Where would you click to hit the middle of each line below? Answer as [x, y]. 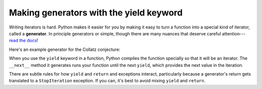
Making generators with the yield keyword [96, 13]
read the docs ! [24, 41]
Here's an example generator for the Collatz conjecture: [65, 49]
